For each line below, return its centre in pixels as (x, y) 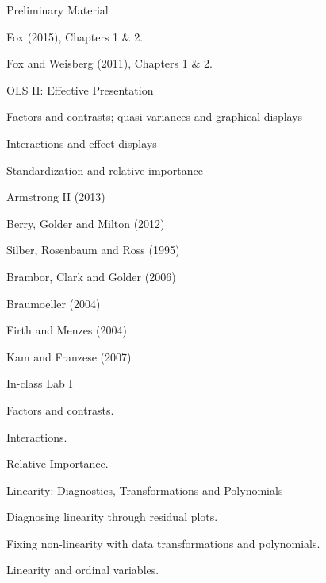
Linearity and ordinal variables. (83, 570)
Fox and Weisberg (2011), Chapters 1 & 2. (109, 63)
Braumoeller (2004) (54, 303)
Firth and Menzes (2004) (67, 330)
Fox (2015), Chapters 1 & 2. (75, 36)
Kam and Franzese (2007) (69, 356)
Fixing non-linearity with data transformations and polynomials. (163, 543)
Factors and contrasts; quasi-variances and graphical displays (155, 116)
